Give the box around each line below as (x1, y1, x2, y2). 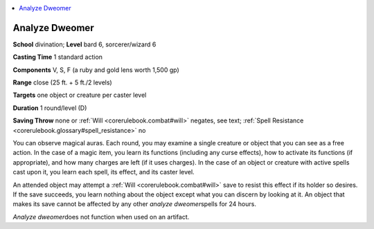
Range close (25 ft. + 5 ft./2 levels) (12, 78, 112, 86)
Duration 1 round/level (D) (12, 104, 87, 112)
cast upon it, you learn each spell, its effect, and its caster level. (12, 168, 195, 176)
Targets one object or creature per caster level (12, 91, 147, 100)
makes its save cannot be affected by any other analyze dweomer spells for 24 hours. (12, 200, 256, 208)
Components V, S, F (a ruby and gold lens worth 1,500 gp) (12, 66, 179, 74)
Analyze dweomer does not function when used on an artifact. (12, 212, 190, 221)
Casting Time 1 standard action (12, 53, 103, 62)
